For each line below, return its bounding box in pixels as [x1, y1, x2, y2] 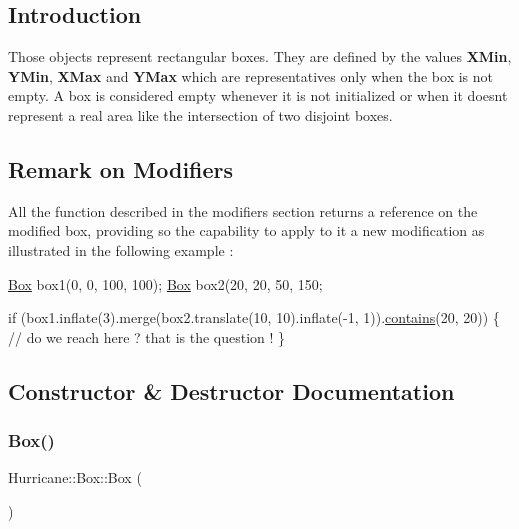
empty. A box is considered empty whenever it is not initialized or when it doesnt [8, 85, 508, 106]
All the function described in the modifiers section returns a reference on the [8, 200, 478, 221]
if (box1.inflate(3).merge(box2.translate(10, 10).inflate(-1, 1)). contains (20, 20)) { [8, 307, 500, 328]
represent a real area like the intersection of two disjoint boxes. [8, 104, 393, 125]
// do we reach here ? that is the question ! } [8, 326, 286, 347]
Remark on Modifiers [8, 153, 234, 184]
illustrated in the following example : [8, 239, 234, 260]
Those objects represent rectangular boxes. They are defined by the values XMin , [8, 46, 512, 67]
